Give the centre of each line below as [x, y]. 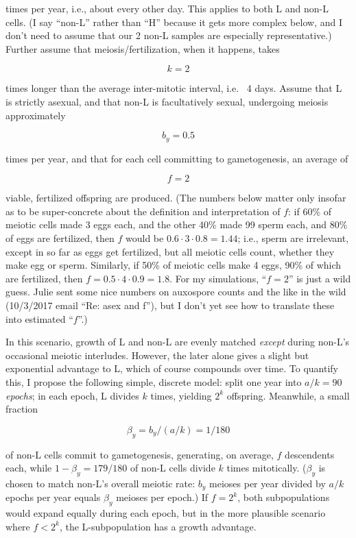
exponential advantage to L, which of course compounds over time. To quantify [172, 368]
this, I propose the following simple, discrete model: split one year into [154, 381]
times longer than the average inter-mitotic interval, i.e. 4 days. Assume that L [174, 88]
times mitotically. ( [266, 468]
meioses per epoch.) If [162, 497]
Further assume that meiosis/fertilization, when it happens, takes [143, 48]
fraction [22, 409]
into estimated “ [39, 318]
